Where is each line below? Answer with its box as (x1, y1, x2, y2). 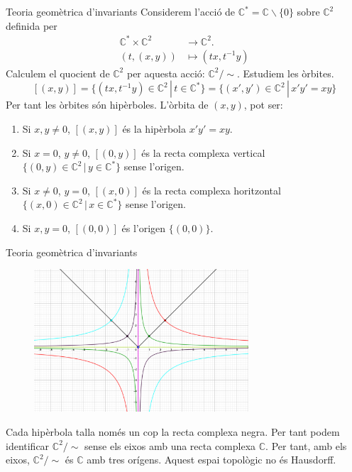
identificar (6, 438, 50, 453)
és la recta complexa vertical (141, 145, 265, 160)
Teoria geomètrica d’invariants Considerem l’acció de (6, 4, 236, 18)
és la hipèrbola (122, 121, 186, 136)
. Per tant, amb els (265, 438, 347, 453)
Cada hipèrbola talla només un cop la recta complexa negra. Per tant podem (6, 424, 340, 439)
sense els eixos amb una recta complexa (84, 438, 256, 453)
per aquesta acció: (126, 65, 205, 80)
